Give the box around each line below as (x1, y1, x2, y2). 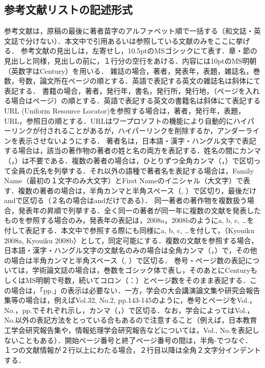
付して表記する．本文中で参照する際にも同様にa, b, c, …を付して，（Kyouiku (4, 225, 254, 236)
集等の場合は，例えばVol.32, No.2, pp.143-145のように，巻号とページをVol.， (4, 295, 256, 305)
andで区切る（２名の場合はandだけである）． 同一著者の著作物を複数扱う (4, 195, 247, 206)
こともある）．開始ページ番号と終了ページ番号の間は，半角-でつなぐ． (18, 334, 252, 345)
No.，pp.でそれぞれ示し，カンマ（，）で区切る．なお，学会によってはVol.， (4, 304, 254, 315)
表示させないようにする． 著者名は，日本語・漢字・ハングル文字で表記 (18, 135, 256, 146)
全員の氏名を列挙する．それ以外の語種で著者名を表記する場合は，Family (11, 165, 254, 176)
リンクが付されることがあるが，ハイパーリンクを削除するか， (11, 125, 217, 136)
